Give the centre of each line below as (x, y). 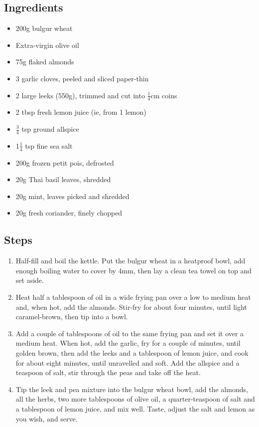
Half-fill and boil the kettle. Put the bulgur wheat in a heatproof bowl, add (130, 261)
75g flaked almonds (45, 62)
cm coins (164, 95)
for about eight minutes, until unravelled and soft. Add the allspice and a (128, 362)
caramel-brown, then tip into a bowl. (72, 317)
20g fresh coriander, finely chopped (69, 213)
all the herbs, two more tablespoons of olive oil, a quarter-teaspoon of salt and (135, 399)
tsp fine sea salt (49, 145)
